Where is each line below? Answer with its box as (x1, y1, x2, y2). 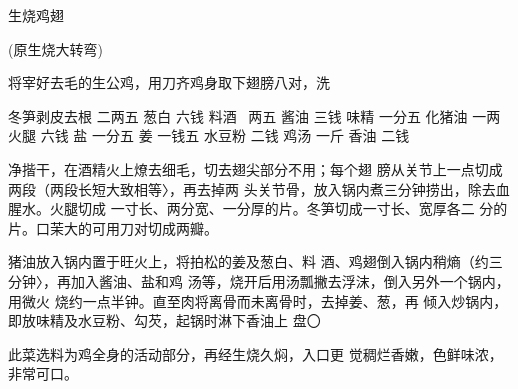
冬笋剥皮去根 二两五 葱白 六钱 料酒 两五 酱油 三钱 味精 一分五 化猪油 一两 (8, 105, 501, 126)
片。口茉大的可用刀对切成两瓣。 (8, 217, 218, 238)
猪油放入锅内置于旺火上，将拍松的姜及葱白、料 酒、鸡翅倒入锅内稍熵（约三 (8, 251, 503, 272)
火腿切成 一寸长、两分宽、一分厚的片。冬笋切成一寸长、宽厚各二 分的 (49, 198, 508, 219)
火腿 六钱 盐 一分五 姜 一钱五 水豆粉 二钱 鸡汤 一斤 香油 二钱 (8, 125, 410, 146)
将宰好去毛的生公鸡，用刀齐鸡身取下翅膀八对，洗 (8, 72, 330, 93)
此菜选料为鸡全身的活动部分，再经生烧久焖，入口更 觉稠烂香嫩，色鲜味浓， (8, 343, 503, 364)
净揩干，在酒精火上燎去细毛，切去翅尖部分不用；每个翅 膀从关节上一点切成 (8, 158, 503, 179)
